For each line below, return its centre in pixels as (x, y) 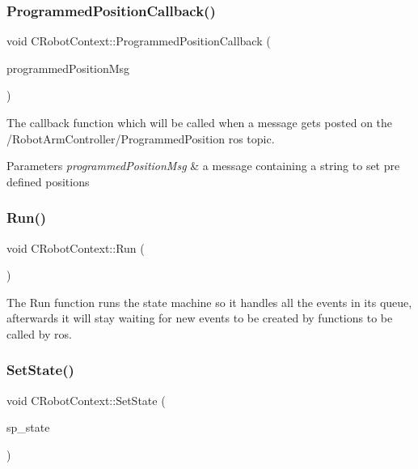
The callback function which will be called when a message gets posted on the (200, 122)
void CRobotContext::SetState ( (86, 400)
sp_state (28, 427)
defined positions (48, 181)
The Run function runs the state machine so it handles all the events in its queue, (209, 302)
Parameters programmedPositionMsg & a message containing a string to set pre (203, 166)
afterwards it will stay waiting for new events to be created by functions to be (200, 318)
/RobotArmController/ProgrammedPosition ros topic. (141, 138)
